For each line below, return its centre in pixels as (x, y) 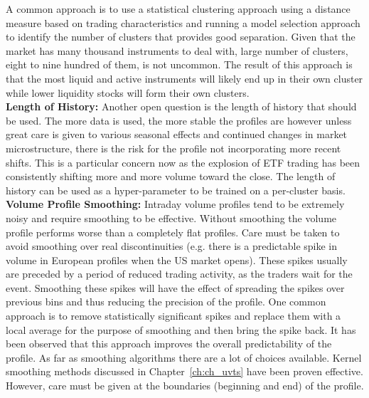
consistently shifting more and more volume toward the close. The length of (171, 176)
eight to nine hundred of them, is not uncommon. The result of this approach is (179, 64)
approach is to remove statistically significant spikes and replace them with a (173, 316)
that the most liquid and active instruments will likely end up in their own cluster (184, 78)
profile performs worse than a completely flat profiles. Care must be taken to (173, 232)
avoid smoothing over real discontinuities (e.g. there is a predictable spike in (172, 246)
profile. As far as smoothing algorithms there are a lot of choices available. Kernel (184, 357)
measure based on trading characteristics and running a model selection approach (183, 22)
